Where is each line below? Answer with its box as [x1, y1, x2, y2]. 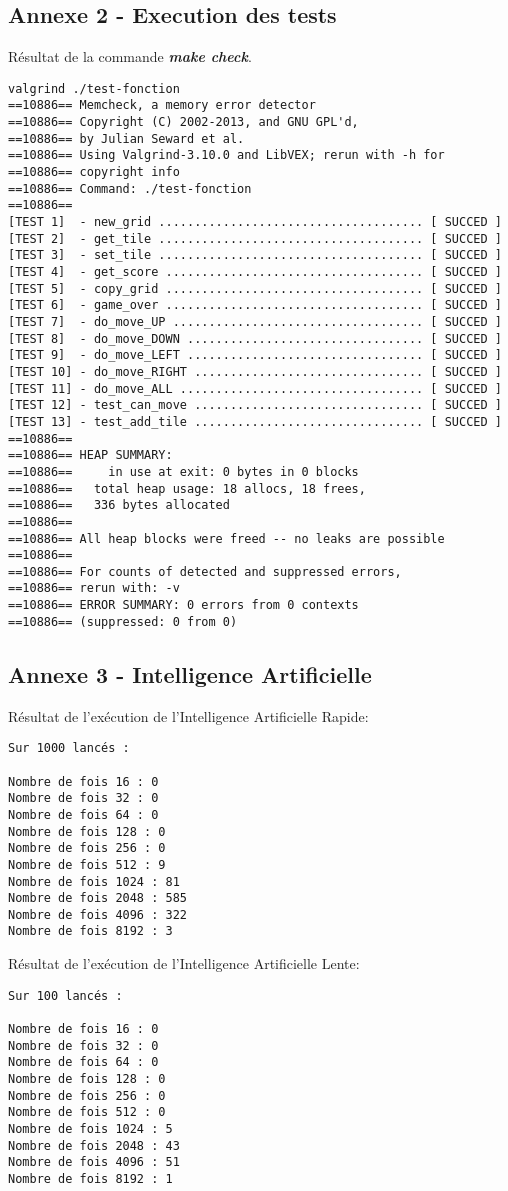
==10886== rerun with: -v [8, 581, 180, 596]
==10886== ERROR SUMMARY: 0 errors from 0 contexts [8, 598, 359, 613]
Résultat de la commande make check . [8, 46, 252, 67]
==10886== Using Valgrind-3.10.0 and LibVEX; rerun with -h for [8, 148, 445, 163]
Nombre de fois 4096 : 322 [8, 907, 187, 922]
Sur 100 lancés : [8, 988, 123, 1003]
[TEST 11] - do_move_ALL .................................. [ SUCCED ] [8, 381, 502, 396]
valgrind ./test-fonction [8, 81, 180, 96]
